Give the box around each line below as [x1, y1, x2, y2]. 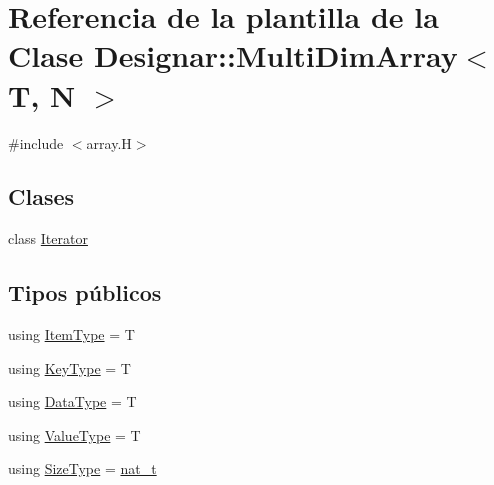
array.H [86, 132, 132, 153]
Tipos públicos [8, 277, 162, 308]
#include [8, 132, 64, 153]
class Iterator [8, 228, 88, 249]
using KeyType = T [8, 357, 131, 378]
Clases [8, 181, 75, 212]
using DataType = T [8, 391, 137, 412]
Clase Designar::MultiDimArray [8, 35, 458, 76]
